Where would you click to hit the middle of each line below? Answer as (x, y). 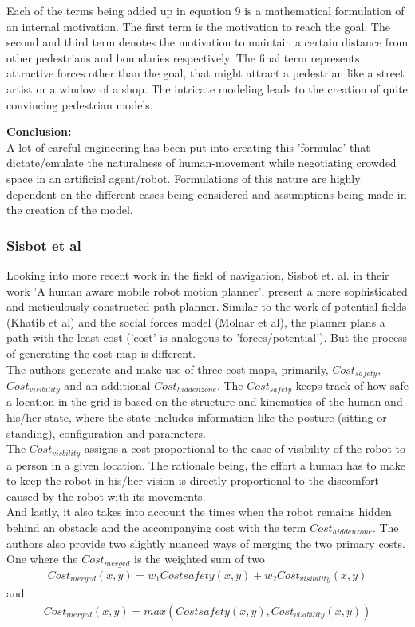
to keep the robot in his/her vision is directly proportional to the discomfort (193, 480)
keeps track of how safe (352, 385)
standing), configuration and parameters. (106, 433)
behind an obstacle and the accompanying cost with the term (156, 528)
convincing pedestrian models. (80, 104)
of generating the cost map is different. (101, 353)
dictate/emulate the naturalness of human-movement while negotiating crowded (202, 163)
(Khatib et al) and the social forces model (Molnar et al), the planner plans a (196, 321)
